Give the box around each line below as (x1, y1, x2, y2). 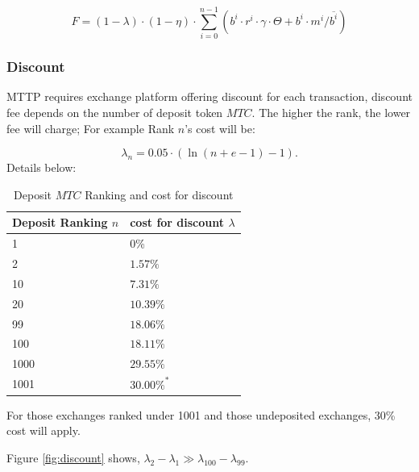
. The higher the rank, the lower (251, 103, 411, 120)
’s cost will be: (185, 119, 255, 136)
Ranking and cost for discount (85, 186, 234, 203)
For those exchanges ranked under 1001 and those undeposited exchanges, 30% (6, 406, 396, 423)
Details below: (6, 159, 77, 176)
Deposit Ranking (12, 214, 108, 231)
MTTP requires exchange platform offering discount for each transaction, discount (6, 88, 413, 105)
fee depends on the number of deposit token (6, 103, 223, 120)
